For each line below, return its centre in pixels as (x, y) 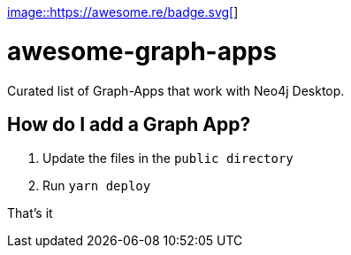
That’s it (30, 213)
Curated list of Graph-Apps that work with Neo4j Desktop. (176, 90)
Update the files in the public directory (168, 158)
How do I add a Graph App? (129, 124)
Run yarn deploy (97, 186)
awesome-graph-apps (142, 51)
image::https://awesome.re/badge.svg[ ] (123, 12)
